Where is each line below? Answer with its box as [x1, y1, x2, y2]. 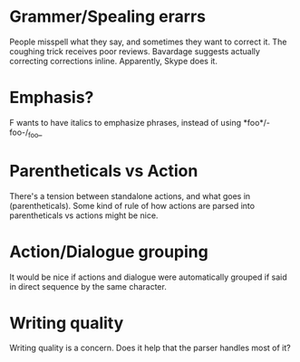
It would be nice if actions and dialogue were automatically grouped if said [9, 271, 287, 282]
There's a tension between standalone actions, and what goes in [9, 190, 251, 201]
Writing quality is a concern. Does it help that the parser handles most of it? [9, 342, 292, 354]
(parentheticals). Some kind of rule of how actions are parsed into [9, 200, 256, 211]
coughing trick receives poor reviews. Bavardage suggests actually [9, 45, 261, 56]
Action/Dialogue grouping [9, 242, 208, 262]
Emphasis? [9, 88, 94, 108]
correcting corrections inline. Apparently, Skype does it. [9, 55, 218, 66]
